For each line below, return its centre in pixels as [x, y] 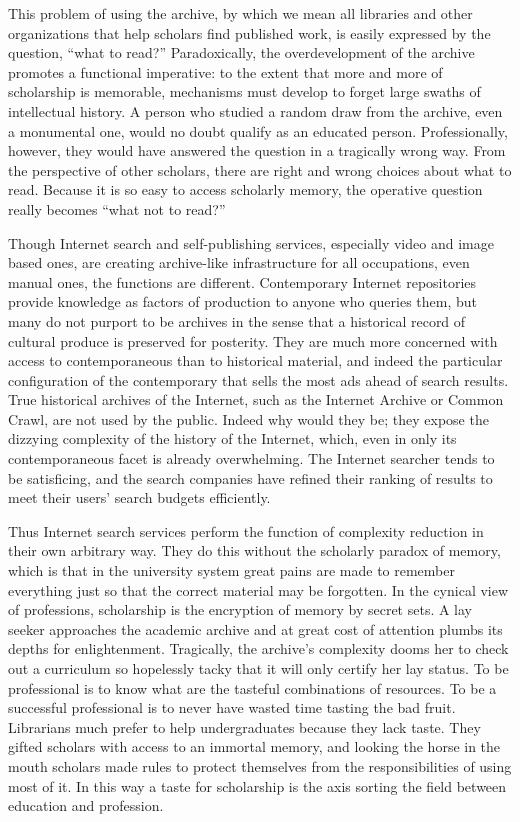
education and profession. [86, 805]
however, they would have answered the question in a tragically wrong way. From [257, 150]
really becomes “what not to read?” [117, 208]
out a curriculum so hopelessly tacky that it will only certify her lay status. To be [258, 668]
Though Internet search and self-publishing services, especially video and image [251, 242]
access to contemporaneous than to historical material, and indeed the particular [255, 360]
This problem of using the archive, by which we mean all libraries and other [240, 13]
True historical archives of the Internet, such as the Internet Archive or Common [256, 399]
